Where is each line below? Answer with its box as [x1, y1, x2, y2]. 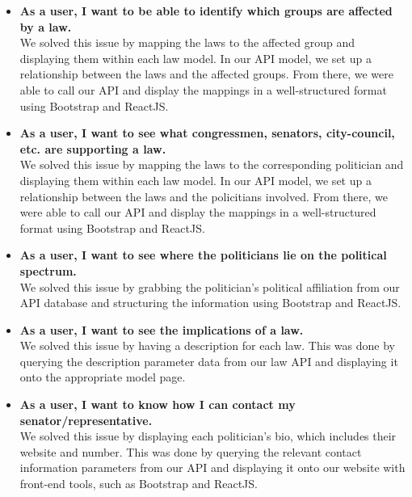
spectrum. [19, 262, 77, 279]
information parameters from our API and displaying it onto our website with [19, 459, 406, 476]
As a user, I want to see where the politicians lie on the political [19, 246, 387, 263]
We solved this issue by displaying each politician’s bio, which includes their [19, 428, 397, 444]
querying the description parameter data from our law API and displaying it [19, 352, 398, 369]
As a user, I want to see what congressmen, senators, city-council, [19, 124, 395, 141]
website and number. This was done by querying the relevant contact [19, 443, 362, 460]
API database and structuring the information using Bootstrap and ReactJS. [19, 294, 401, 311]
